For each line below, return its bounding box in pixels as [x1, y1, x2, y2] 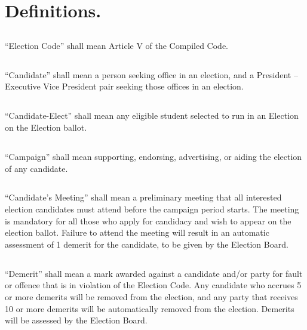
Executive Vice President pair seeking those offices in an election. [5, 80, 244, 92]
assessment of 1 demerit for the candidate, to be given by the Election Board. [5, 238, 288, 250]
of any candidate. [5, 162, 68, 174]
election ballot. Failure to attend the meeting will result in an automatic [5, 226, 269, 239]
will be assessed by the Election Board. [5, 314, 148, 326]
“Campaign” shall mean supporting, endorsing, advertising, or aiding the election [5, 150, 302, 162]
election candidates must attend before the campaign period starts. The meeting [5, 203, 299, 215]
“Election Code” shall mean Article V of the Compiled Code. [5, 39, 229, 51]
